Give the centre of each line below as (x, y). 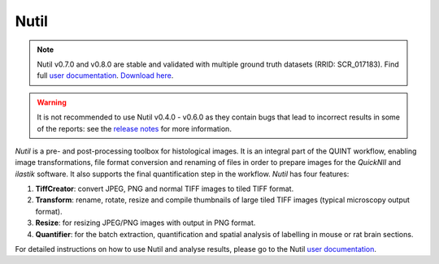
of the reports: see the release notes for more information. (134, 128)
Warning (52, 102)
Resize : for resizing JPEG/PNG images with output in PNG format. (146, 223)
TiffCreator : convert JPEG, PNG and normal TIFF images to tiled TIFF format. (165, 189)
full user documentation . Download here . (105, 76)
